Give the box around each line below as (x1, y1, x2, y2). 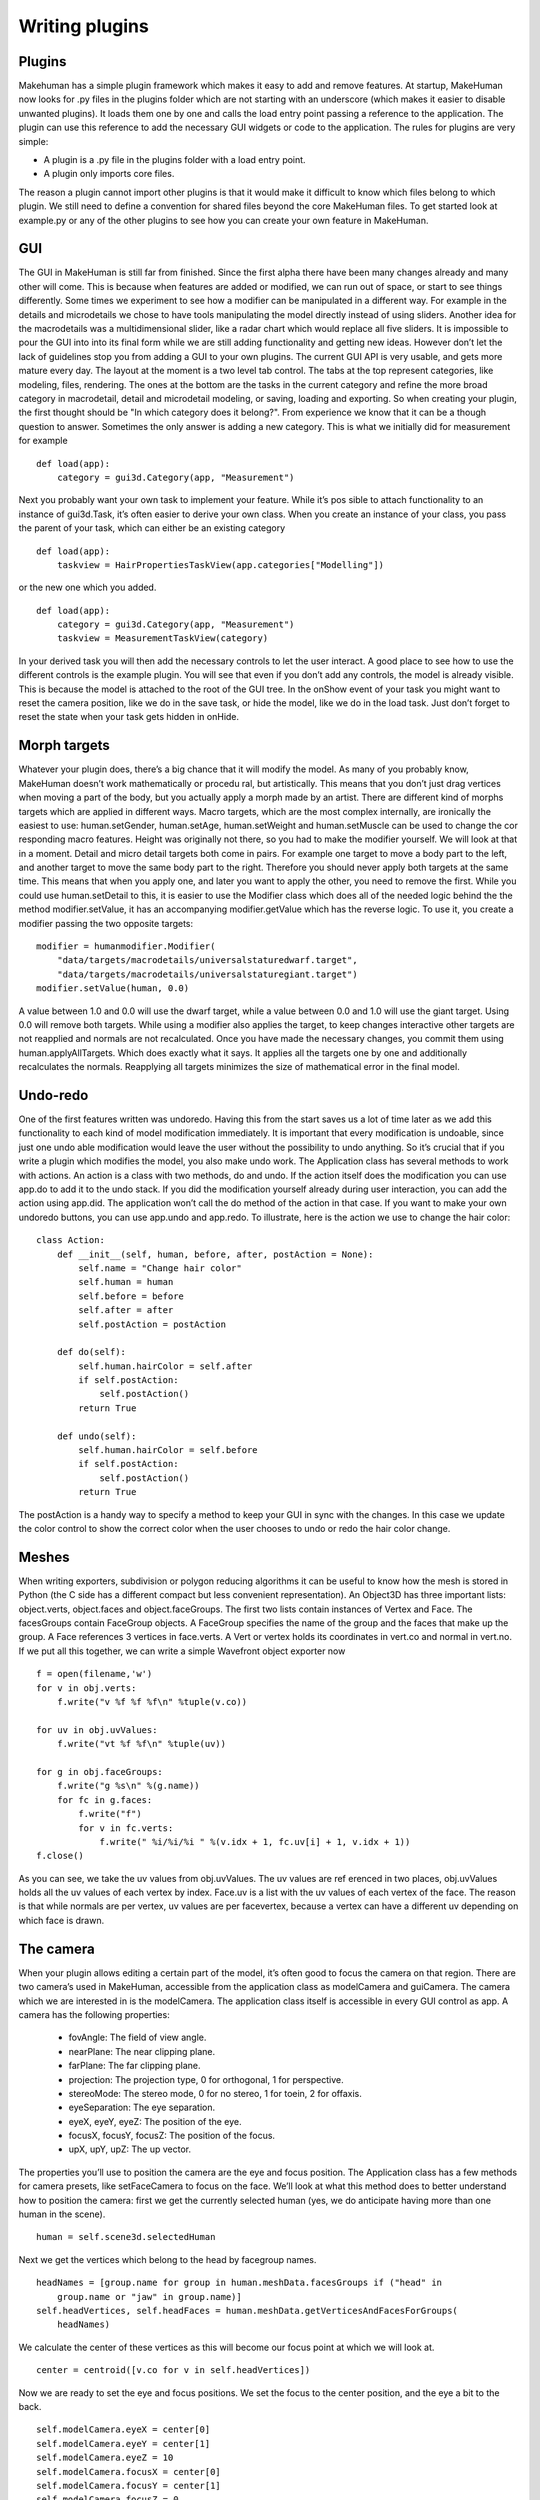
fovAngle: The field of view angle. (68, 2031, 207, 2044)
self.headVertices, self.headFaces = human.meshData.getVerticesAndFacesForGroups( (36, 2305, 459, 2316)
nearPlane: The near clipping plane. (68, 2045, 215, 2057)
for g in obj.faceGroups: (36, 1766, 164, 1777)
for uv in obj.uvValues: (36, 1724, 158, 1735)
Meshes (18, 1548, 70, 1565)
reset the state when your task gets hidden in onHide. (18, 711, 240, 723)
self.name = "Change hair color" (78, 1262, 242, 1274)
